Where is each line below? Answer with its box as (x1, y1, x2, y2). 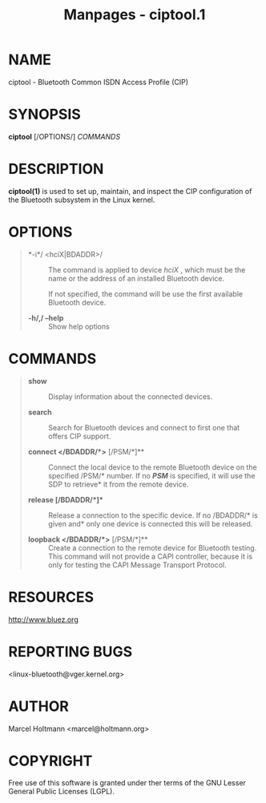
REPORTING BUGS (8, 643, 133, 660)
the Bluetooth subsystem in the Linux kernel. (8, 195, 155, 204)
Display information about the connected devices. (47, 391, 213, 401)
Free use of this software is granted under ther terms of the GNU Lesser (8, 778, 247, 788)
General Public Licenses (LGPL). (8, 787, 115, 797)
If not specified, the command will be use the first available (47, 289, 243, 298)
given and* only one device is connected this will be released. (47, 519, 253, 528)
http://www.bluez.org (8, 615, 79, 624)
